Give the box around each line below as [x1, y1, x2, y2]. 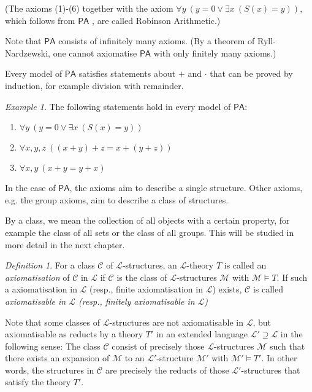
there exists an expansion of [5, 351, 110, 364]
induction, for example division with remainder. [5, 79, 184, 92]
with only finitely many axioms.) [153, 46, 276, 59]
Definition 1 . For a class [5, 259, 95, 272]
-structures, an [122, 259, 177, 272]
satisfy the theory [5, 375, 71, 388]
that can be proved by [210, 67, 293, 80]
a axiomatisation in [5, 283, 77, 296]
